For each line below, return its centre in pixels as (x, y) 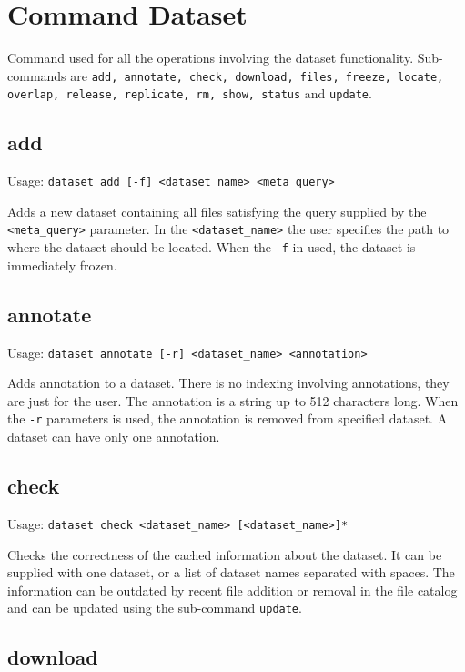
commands (37, 75)
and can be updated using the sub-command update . (155, 608)
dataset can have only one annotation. (114, 437)
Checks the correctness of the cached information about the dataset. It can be (225, 554)
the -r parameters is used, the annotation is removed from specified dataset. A (227, 418)
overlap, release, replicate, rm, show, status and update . (190, 93)
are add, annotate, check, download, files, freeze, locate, (257, 75)
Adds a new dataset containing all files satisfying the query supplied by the (217, 211)
